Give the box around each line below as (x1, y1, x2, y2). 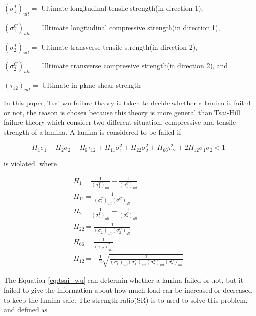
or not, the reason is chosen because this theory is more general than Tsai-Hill (4, 107, 240, 117)
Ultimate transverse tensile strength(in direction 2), (41, 41, 198, 52)
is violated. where (4, 158, 57, 168)
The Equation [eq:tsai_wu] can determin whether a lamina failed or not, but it (4, 275, 244, 285)
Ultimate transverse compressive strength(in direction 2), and (42, 60, 228, 71)
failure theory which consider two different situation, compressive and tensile (4, 117, 236, 127)
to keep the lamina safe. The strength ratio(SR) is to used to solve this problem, (4, 294, 248, 305)
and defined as (4, 304, 47, 315)
